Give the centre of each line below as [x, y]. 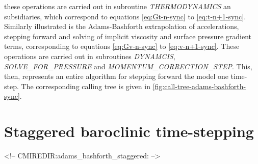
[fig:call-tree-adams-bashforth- [199, 86]
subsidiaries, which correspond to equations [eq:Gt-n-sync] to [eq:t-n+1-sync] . [125, 16]
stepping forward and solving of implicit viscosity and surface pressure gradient [128, 36]
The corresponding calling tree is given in [86, 86]
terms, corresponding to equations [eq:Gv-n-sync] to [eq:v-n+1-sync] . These [122, 46]
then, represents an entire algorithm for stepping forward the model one [116, 76]
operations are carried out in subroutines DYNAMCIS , [90, 56]
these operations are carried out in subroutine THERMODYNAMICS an [118, 6]
